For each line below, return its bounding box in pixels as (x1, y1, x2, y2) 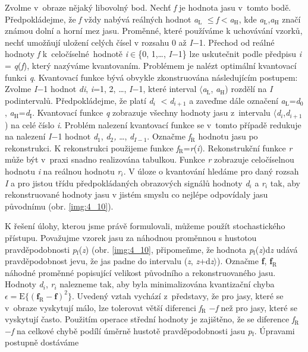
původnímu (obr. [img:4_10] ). (5, 199, 114, 212)
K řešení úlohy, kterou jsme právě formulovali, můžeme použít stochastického (5, 220, 285, 232)
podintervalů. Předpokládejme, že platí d (5, 94, 153, 106)
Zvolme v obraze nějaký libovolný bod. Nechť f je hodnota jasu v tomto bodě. (5, 1, 291, 13)
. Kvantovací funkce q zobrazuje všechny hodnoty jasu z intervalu (32, 106, 271, 119)
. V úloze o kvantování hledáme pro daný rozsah (123, 165, 299, 177)
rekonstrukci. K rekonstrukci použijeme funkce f (5, 141, 179, 154)
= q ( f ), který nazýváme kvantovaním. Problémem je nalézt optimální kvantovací (5, 59, 297, 71)
